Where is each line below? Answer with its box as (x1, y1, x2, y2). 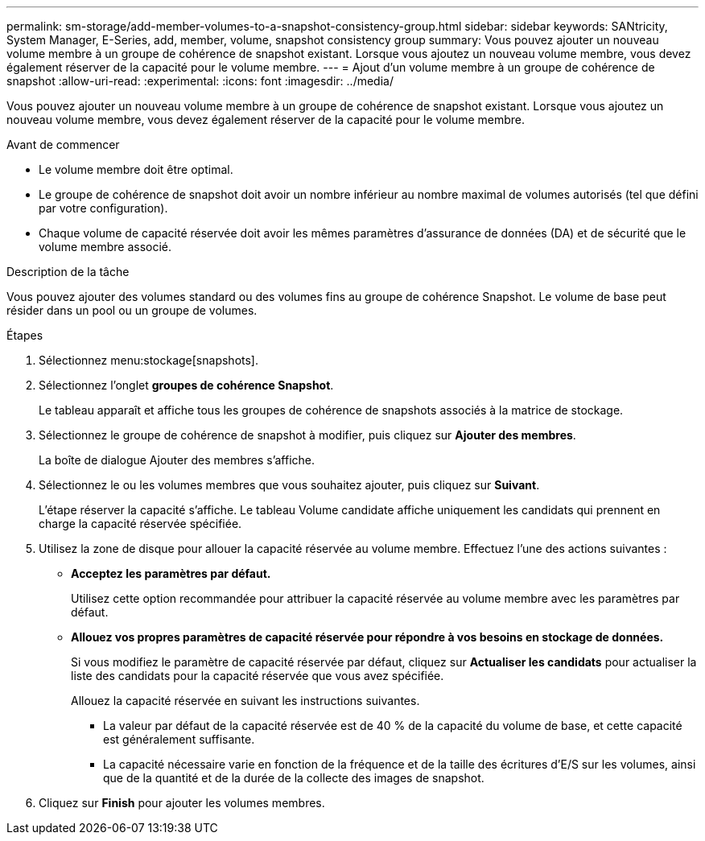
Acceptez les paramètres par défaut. (71, 567, 271, 580)
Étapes (6, 328, 43, 342)
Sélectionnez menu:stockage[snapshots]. (39, 353, 258, 367)
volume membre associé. (39, 240, 172, 254)
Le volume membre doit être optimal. (39, 163, 233, 176)
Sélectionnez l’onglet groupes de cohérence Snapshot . (39, 378, 334, 392)
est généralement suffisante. (103, 732, 255, 746)
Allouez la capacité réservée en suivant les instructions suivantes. (71, 694, 420, 707)
